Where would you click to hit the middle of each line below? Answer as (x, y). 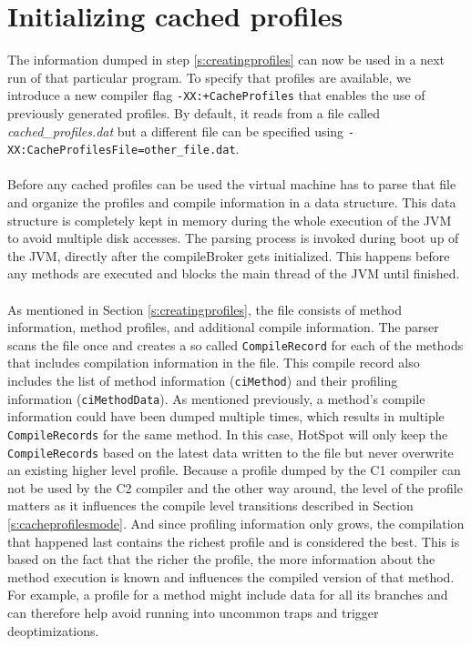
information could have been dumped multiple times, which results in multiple (226, 416)
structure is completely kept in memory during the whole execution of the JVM (230, 220)
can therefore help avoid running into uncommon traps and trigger (193, 613)
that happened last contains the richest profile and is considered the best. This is (234, 541)
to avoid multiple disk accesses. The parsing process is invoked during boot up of (233, 238)
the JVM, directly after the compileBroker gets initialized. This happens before (229, 255)
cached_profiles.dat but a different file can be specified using (176, 131)
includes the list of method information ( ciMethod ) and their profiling (203, 381)
